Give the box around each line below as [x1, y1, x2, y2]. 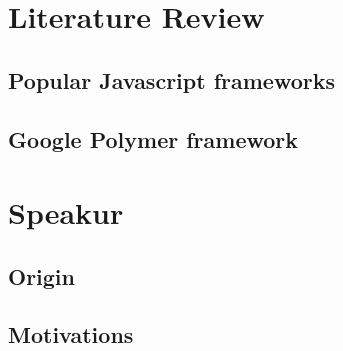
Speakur [8, 192, 124, 233]
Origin [8, 260, 75, 291]
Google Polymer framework [8, 123, 299, 154]
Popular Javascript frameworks [8, 64, 335, 95]
